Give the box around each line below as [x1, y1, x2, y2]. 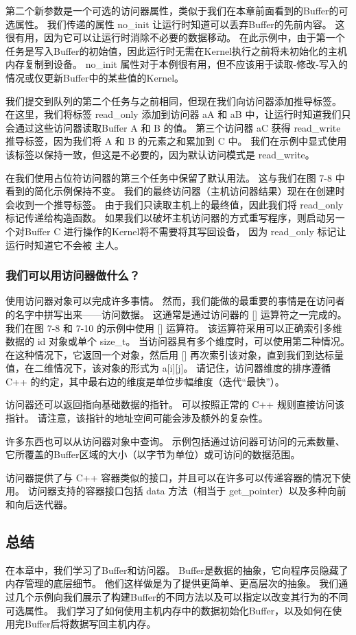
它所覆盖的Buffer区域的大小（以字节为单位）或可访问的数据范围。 [5, 447, 300, 462]
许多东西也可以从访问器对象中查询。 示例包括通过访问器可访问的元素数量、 [5, 433, 345, 448]
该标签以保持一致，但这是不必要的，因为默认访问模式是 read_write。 [5, 147, 315, 161]
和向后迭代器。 [5, 497, 73, 512]
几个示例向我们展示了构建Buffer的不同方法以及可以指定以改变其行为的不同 [14, 590, 348, 604]
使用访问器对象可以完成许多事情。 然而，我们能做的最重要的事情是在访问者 [5, 293, 345, 308]
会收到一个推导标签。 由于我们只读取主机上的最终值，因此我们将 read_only [5, 197, 344, 211]
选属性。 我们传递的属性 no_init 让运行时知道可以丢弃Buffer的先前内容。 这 [5, 16, 345, 31]
